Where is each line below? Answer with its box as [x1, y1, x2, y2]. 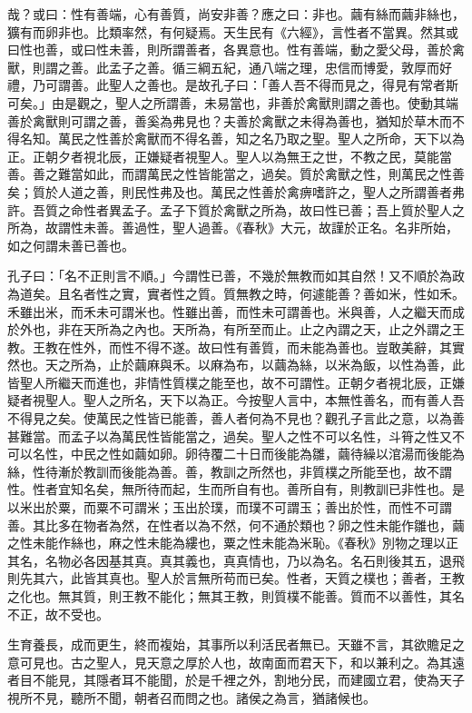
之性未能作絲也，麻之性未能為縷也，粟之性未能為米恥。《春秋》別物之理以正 [7, 533, 458, 552]
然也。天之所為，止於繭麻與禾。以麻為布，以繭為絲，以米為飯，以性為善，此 [7, 355, 465, 374]
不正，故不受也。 [7, 604, 109, 623]
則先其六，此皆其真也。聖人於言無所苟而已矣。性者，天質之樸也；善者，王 [7, 569, 452, 588]
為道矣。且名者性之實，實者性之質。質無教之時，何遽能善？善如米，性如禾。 [7, 283, 465, 302]
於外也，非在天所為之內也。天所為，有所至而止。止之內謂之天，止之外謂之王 [7, 320, 465, 339]
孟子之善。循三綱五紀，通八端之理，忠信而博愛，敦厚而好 [108, 57, 452, 76]
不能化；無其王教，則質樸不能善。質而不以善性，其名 [146, 587, 465, 605]
